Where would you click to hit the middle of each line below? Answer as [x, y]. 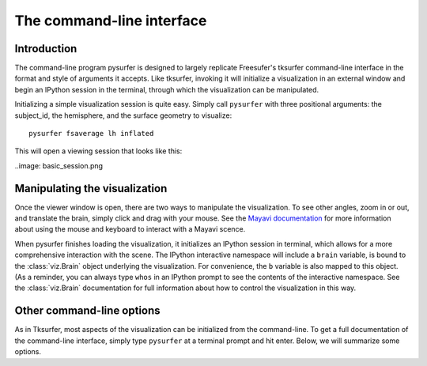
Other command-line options [88, 311]
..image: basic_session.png [59, 165]
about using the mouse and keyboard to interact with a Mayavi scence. [130, 229]
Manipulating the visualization [91, 189]
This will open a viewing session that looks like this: [98, 151]
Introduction [46, 49]
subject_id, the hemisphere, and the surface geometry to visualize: [123, 115]
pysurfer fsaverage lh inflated [91, 134]
